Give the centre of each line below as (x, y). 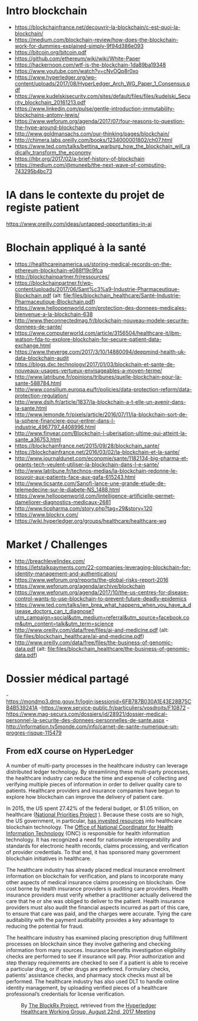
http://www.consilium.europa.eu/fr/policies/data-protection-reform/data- (103, 389)
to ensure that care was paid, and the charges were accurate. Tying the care (99, 913)
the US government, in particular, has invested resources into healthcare (94, 821)
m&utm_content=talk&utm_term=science (64, 624)
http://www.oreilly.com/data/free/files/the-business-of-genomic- (94, 642)
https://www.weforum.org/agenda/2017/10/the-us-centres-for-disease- (102, 592)
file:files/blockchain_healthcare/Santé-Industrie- (122, 295)
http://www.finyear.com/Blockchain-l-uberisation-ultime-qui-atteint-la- (101, 433)
